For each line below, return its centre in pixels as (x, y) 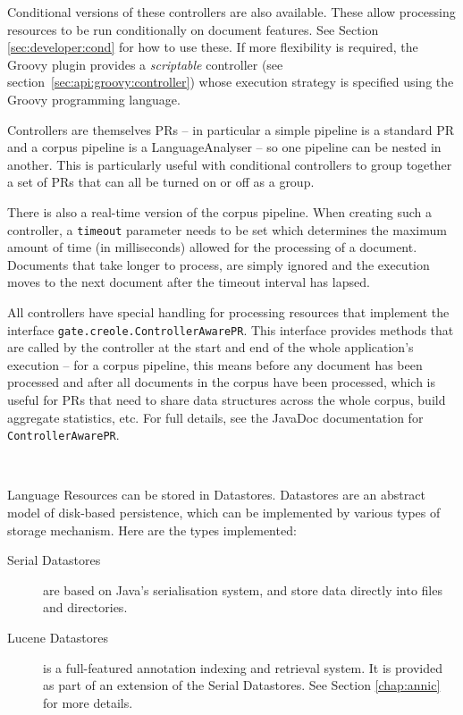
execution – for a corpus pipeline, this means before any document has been (215, 364)
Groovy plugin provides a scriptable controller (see (145, 64)
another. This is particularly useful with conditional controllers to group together (230, 164)
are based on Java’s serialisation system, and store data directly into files (243, 589)
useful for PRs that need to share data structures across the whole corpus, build (227, 400)
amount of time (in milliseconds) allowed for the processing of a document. (212, 247)
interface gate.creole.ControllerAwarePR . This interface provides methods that (231, 329)
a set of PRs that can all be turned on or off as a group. (161, 182)
